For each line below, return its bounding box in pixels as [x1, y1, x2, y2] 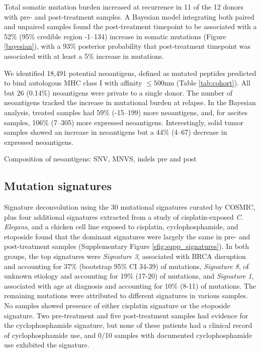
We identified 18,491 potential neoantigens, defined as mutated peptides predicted [4, 67, 256, 78]
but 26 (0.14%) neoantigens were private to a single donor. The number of [4, 87, 233, 98]
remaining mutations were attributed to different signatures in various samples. [4, 290, 248, 301]
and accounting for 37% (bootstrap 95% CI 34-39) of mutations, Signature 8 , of [4, 260, 249, 271]
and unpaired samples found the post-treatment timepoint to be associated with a [4, 21, 257, 32]
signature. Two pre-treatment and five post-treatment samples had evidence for [4, 310, 248, 320]
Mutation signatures [4, 178, 112, 194]
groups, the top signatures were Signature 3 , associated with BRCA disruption [4, 251, 246, 261]
